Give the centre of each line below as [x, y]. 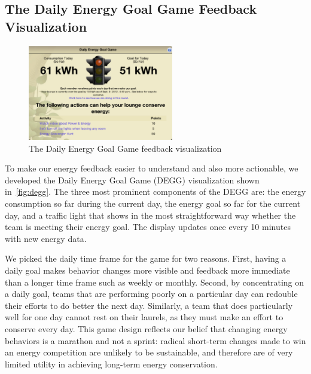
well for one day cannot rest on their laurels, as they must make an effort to [144, 317]
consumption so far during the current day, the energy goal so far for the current [153, 203]
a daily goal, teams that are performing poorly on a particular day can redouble [151, 294]
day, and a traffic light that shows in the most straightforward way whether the [150, 215]
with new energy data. [46, 238]
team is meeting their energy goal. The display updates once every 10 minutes [148, 227]
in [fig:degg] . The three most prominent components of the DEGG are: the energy [155, 191]
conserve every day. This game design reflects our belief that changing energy [146, 329]
